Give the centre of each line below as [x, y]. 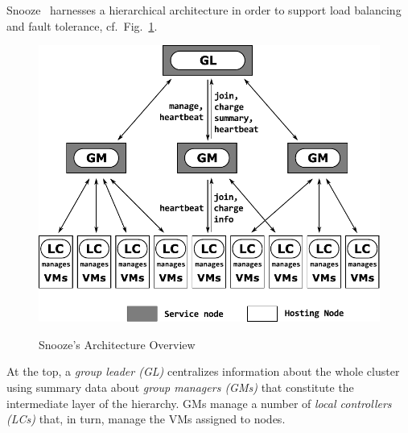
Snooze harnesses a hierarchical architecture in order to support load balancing [204, 10]
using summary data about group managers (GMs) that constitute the [180, 387]
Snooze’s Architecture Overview [117, 344]
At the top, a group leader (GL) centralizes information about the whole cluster [203, 371]
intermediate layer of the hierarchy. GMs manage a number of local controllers [199, 403]
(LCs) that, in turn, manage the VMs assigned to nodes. [146, 419]
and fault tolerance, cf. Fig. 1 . [82, 25]
